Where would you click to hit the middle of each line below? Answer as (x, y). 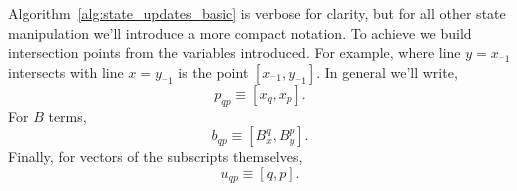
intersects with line (66, 71)
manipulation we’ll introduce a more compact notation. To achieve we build (240, 32)
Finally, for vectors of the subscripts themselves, (155, 156)
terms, (67, 115)
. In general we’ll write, (387, 71)
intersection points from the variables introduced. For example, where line (234, 52)
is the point (213, 71)
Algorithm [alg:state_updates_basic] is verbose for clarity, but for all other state (257, 13)
